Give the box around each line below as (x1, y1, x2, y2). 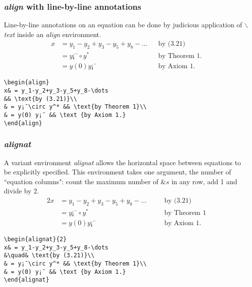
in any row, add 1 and (171, 176, 237, 186)
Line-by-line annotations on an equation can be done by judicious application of (4, 19, 242, 30)
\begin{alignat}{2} (4, 235, 67, 243)
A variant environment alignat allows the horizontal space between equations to (4, 157, 241, 167)
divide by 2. (4, 186, 39, 196)
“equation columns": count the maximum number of (4, 176, 159, 186)
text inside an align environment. (4, 29, 101, 39)
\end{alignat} (4, 276, 50, 284)
